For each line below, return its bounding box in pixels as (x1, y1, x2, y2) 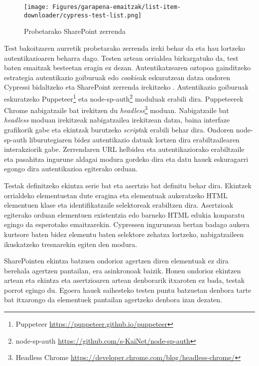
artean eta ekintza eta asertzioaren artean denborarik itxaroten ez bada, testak (4, 275, 245, 285)
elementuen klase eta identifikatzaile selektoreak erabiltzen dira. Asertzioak (4, 200, 234, 210)
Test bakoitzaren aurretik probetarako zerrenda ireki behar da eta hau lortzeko (4, 42, 245, 53)
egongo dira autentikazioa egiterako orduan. (4, 163, 138, 174)
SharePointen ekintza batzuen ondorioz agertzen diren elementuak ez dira (4, 255, 229, 266)
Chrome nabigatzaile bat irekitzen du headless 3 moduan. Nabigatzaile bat (4, 104, 229, 115)
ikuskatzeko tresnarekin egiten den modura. (4, 239, 137, 249)
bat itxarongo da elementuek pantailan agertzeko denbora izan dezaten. (4, 294, 223, 305)
